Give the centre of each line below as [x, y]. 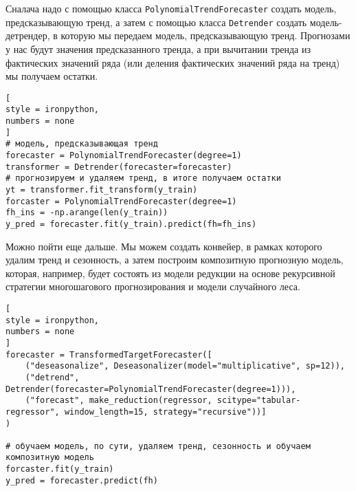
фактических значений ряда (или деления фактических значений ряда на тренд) [173, 62]
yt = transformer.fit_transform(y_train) [102, 189]
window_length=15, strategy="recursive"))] [165, 412]
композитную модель [50, 458]
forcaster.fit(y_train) [60, 469]
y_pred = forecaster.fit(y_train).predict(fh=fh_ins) [131, 224]
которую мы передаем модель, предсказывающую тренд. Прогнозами [205, 35]
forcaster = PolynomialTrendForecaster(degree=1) [121, 201]
